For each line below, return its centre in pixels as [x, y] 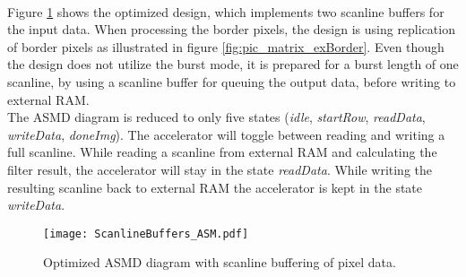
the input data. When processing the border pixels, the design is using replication [231, 29]
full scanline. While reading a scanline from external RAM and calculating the [222, 152]
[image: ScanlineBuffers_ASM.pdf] [146, 234]
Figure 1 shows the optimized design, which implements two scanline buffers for [226, 11]
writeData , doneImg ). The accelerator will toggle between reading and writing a [226, 134]
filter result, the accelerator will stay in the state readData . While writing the [220, 169]
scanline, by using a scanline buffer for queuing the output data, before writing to [232, 81]
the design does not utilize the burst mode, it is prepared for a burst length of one [233, 64]
